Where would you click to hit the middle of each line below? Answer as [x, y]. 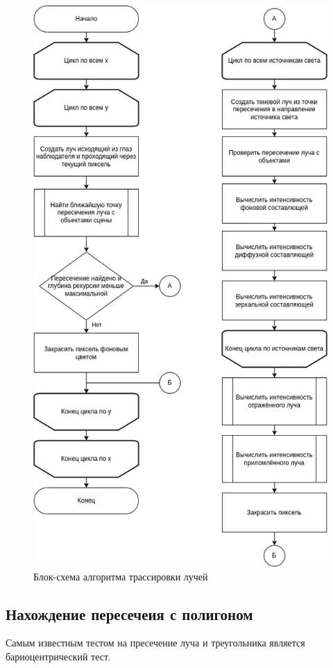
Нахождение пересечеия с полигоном [129, 613]
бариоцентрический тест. [58, 656]
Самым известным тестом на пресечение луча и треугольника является [155, 643]
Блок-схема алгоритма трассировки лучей [121, 576]
